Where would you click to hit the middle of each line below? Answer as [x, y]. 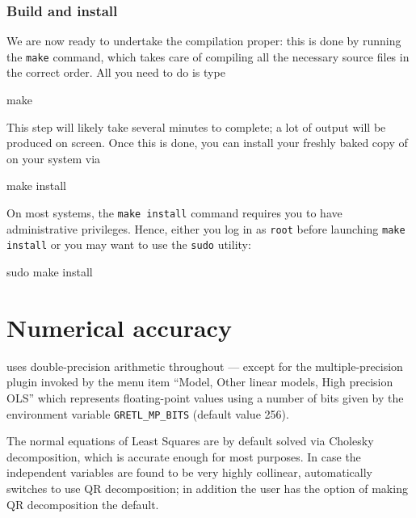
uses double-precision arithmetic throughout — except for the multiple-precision [205, 366]
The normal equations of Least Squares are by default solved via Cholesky [190, 441]
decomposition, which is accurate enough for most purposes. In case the [184, 456]
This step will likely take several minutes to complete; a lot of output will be [196, 126]
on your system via [54, 158]
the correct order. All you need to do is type [116, 72]
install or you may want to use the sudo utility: [129, 244]
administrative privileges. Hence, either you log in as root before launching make [206, 228]
